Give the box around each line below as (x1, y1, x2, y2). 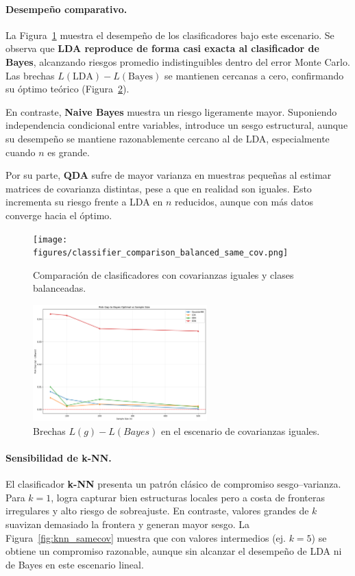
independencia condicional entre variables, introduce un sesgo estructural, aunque (5, 118, 348, 132)
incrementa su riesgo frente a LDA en (5, 195, 163, 209)
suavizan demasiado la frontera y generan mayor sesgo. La (5, 516, 250, 531)
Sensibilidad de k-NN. (5, 450, 112, 464)
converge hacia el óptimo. (5, 208, 112, 222)
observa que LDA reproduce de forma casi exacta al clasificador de (5, 41, 319, 55)
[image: (33, 234, 68, 245)
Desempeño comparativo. (5, 1, 127, 16)
